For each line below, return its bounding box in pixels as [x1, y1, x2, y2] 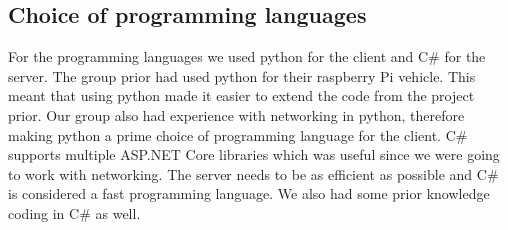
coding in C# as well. [8, 202, 141, 223]
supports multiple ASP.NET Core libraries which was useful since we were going [8, 144, 500, 165]
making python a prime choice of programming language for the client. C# [8, 124, 468, 145]
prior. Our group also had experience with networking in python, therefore [8, 104, 465, 125]
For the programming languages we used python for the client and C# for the [8, 46, 486, 67]
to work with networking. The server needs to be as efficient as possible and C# [8, 163, 499, 184]
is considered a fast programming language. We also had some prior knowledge [8, 183, 490, 204]
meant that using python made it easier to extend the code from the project [8, 85, 475, 106]
